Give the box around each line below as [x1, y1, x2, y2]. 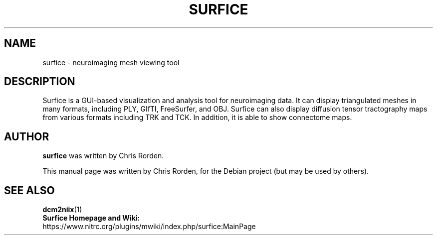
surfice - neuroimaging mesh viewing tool [42, 58, 180, 67]
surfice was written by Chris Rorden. [42, 151, 164, 160]
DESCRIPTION [4, 75, 75, 88]
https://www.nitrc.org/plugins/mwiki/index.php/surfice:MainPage [42, 222, 256, 231]
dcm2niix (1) [42, 205, 82, 214]
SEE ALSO [4, 184, 55, 197]
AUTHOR [4, 130, 49, 143]
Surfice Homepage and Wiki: [42, 214, 140, 223]
